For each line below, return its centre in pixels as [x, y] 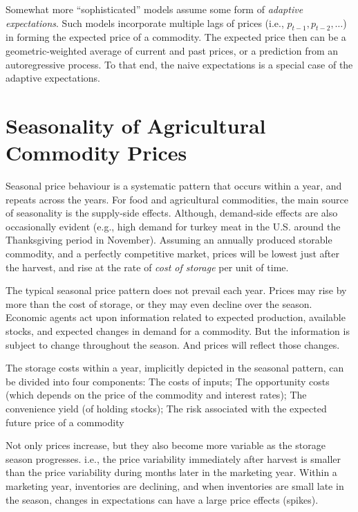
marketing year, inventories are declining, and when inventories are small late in [175, 485]
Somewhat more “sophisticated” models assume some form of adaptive [154, 9]
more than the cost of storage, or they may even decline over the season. [159, 303]
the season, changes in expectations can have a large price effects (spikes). [162, 499]
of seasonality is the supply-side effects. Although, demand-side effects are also [172, 213]
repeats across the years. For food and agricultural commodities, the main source [177, 199]
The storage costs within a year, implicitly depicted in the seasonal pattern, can [175, 368]
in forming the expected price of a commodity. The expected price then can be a [176, 37]
